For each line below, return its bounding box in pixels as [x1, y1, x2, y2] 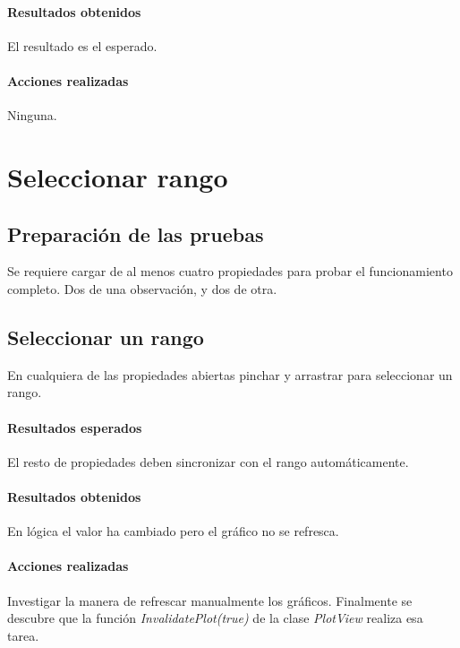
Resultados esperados [7, 418, 142, 436]
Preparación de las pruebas [7, 220, 264, 247]
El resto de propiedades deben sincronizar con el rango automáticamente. [7, 452, 409, 471]
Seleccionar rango [7, 158, 228, 194]
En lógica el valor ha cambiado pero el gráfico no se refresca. [7, 522, 339, 540]
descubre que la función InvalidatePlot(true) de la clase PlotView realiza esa [7, 609, 423, 627]
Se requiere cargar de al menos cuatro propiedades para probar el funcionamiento [7, 262, 453, 281]
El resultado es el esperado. [7, 36, 158, 55]
